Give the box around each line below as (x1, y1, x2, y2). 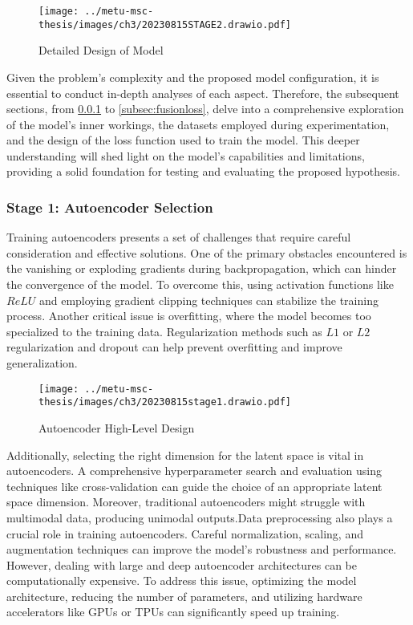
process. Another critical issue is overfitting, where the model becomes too (6, 307, 371, 324)
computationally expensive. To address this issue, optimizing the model (6, 572, 357, 589)
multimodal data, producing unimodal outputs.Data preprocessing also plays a (6, 509, 393, 526)
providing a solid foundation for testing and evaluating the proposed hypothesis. (6, 163, 400, 180)
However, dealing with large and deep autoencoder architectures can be (6, 556, 357, 573)
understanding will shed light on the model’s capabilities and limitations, (6, 147, 365, 164)
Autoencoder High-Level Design (38, 419, 195, 436)
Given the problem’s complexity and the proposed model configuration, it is (6, 68, 379, 85)
